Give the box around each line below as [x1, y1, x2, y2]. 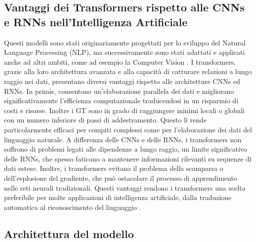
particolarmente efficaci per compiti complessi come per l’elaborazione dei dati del [4, 124, 252, 134]
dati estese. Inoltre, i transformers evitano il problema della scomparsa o [4, 163, 223, 173]
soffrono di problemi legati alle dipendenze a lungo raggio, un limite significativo [4, 144, 247, 154]
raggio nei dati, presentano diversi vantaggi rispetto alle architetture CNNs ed [4, 76, 240, 86]
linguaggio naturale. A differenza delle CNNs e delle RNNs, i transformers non [4, 134, 242, 144]
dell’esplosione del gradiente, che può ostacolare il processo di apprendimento [4, 172, 237, 183]
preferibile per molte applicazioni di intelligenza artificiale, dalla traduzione [4, 192, 232, 202]
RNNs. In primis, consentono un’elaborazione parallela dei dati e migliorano [4, 85, 234, 96]
